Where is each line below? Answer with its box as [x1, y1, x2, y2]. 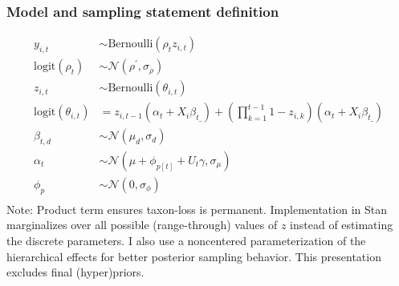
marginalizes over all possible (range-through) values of [6, 216, 278, 233]
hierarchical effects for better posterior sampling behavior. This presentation [6, 248, 381, 264]
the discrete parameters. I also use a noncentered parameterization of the [6, 232, 366, 249]
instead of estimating [290, 216, 393, 233]
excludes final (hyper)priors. [6, 264, 145, 280]
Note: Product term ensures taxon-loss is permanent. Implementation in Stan [6, 200, 388, 217]
